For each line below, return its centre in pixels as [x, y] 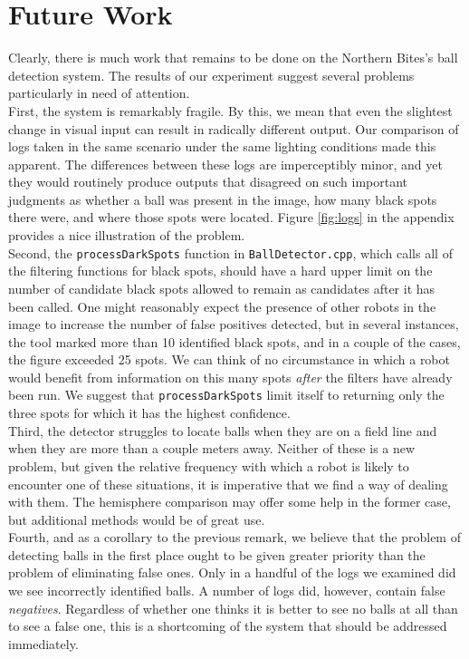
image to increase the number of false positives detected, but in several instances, [234, 324]
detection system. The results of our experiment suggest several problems [211, 75]
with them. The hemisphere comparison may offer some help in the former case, [230, 502]
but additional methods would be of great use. [137, 519]
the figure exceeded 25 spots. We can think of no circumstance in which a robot [229, 359]
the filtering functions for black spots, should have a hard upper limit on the [220, 271]
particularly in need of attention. [99, 93]
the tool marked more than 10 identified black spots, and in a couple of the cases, [234, 341]
